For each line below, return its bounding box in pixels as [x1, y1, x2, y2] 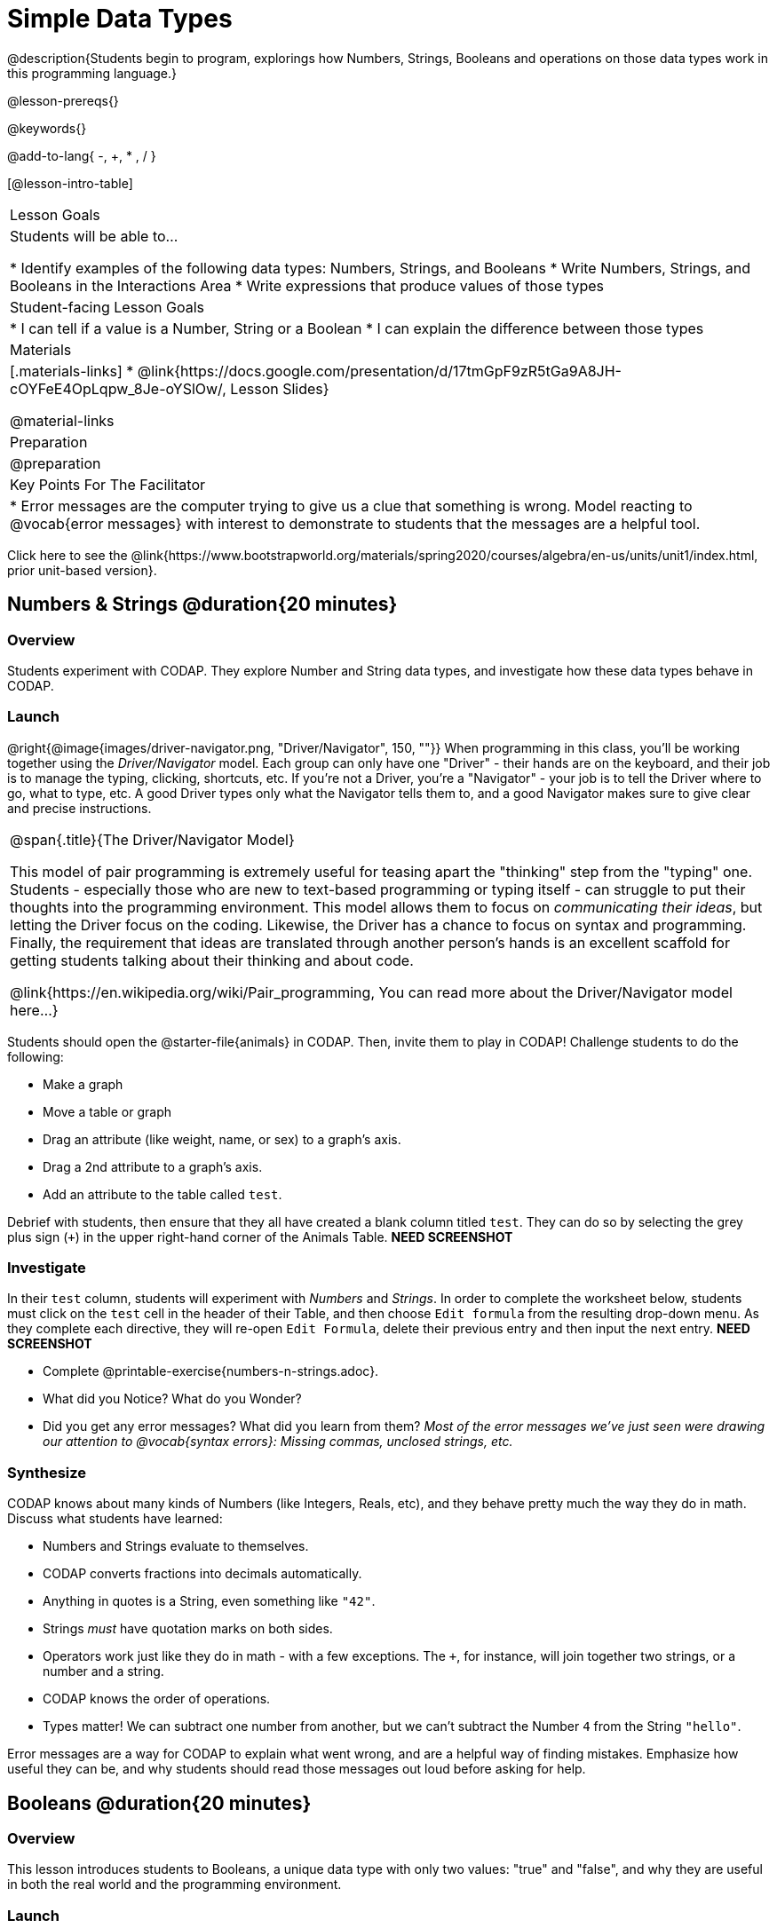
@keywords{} [7, 120, 87, 136]
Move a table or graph [43, 1103, 172, 1119]
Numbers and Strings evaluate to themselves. [43, 1538, 309, 1554]
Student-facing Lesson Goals [10, 297, 205, 316]
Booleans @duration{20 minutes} [7, 1791, 312, 1814]
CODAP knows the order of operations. [43, 1691, 271, 1707]
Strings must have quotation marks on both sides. [43, 1621, 333, 1637]
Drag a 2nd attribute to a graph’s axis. [43, 1158, 263, 1174]
